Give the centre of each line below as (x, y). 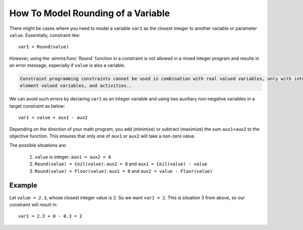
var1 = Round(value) (44, 47)
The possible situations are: (38, 145)
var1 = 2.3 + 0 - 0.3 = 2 (50, 216)
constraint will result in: (34, 204)
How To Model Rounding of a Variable (90, 13)
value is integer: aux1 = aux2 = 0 (73, 157)
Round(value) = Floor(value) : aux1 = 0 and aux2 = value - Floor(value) (124, 171)
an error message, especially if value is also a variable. (67, 65)
